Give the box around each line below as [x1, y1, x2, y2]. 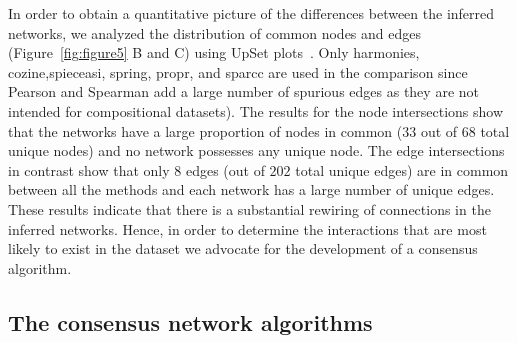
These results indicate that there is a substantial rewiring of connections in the [8, 198, 491, 219]
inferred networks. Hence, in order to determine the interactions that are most [8, 218, 487, 239]
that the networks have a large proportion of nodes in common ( [8, 120, 403, 141]
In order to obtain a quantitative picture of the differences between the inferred [8, 3, 495, 23]
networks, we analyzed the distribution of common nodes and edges [8, 22, 421, 43]
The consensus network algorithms [8, 306, 373, 337]
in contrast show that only [8, 159, 170, 180]
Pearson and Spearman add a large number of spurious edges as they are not [8, 81, 479, 102]
